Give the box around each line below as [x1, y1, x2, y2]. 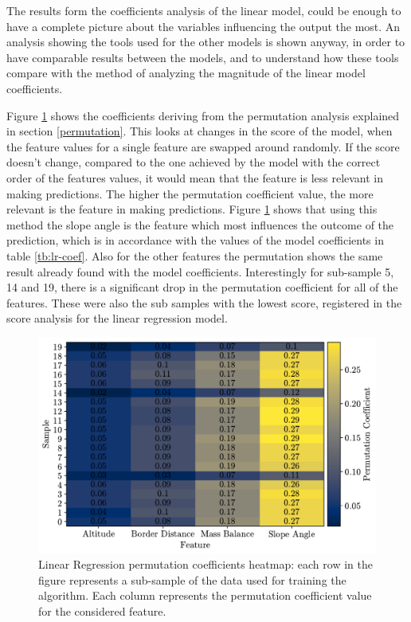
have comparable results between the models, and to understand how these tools [6, 49, 399, 65]
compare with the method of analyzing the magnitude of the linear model [6, 65, 366, 81]
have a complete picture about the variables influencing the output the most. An [6, 18, 401, 34]
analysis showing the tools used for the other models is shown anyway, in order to [6, 33, 405, 50]
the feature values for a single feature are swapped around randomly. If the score [6, 138, 400, 155]
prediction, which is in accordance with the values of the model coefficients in [6, 232, 384, 248]
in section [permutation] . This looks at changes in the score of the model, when [6, 123, 393, 139]
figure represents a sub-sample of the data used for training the [38, 571, 346, 588]
